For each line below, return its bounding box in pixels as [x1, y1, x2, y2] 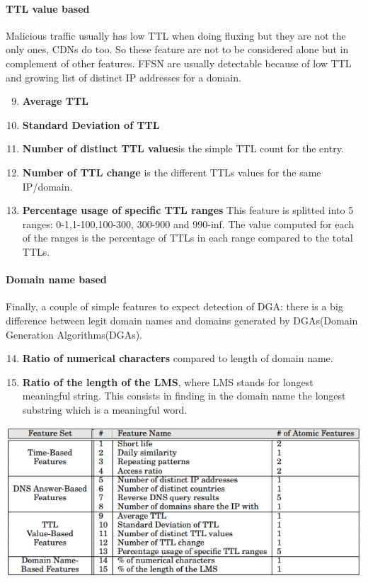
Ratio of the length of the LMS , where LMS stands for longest [22, 374, 314, 389]
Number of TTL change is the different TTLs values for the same [22, 164, 321, 179]
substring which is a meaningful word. [22, 402, 188, 417]
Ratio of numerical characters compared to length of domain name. [22, 351, 333, 366]
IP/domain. [22, 179, 73, 193]
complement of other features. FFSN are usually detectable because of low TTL [6, 55, 352, 70]
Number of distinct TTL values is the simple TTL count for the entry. [22, 141, 344, 156]
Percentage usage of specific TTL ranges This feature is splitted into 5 [22, 203, 354, 217]
